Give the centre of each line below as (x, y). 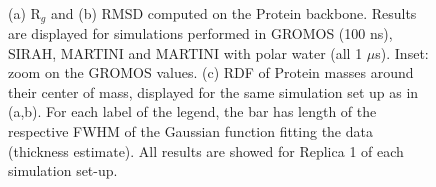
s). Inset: (402, 52)
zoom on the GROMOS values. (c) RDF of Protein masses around (211, 72)
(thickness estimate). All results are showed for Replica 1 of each (206, 150)
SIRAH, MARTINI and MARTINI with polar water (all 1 (185, 52)
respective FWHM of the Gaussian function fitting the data (190, 131)
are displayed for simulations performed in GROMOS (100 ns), (200, 33)
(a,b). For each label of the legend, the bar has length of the (192, 111)
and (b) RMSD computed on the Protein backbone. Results (233, 12)
